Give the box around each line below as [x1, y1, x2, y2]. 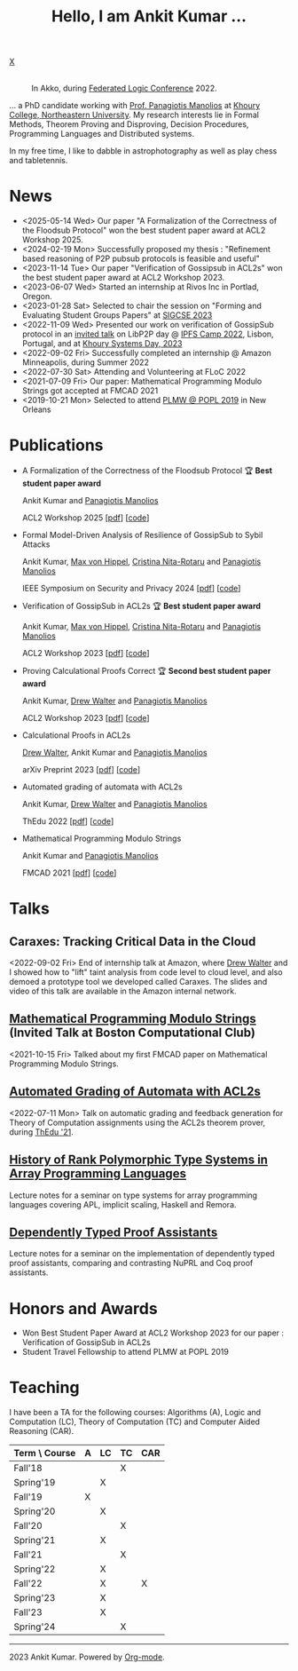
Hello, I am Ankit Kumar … [51, 6, 247, 27]
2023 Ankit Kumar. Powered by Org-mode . [9, 1651, 166, 1662]
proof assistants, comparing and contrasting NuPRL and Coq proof [9, 1258, 254, 1269]
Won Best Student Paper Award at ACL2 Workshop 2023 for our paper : [21, 1327, 285, 1338]
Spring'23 [13, 1592, 56, 1604]
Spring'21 [13, 1534, 56, 1547]
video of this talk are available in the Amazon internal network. [9, 986, 237, 996]
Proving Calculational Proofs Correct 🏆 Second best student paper [21, 666, 271, 677]
